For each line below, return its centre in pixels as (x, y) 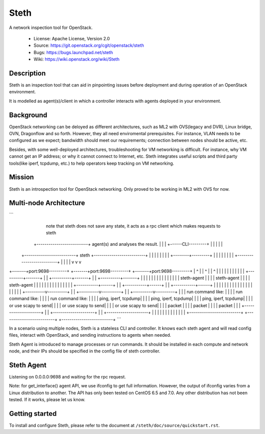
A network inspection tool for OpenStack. (51, 28)
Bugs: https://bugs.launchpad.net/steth (73, 52)
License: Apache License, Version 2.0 (72, 38)
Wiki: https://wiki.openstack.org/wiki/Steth (77, 59)
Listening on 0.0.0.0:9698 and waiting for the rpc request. (67, 377)
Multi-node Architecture (47, 203)
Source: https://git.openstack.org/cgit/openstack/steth (89, 45)
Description (27, 73)
